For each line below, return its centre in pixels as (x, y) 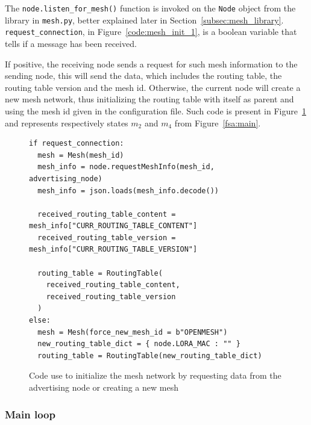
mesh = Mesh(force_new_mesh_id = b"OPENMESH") (133, 332)
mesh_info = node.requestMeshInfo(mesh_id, (126, 167)
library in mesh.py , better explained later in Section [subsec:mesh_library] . (144, 20)
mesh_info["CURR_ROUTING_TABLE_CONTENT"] (113, 226)
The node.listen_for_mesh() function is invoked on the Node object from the (150, 8)
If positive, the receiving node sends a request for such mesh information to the (151, 64)
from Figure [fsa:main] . (218, 123)
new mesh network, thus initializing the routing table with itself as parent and (149, 99)
